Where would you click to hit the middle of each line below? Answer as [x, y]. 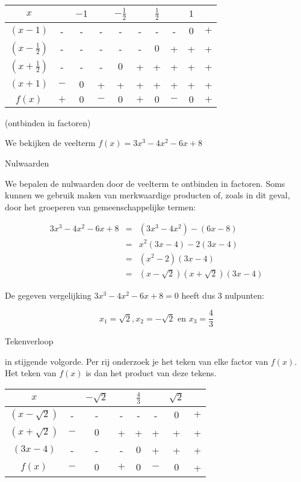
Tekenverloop [29, 341]
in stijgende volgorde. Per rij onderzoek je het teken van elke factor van [137, 361]
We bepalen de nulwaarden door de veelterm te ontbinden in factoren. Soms [145, 183]
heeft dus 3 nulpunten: [223, 295]
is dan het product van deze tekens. [151, 373]
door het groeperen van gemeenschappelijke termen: [101, 206]
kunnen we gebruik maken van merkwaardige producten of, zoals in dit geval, [147, 195]
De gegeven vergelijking [48, 295]
